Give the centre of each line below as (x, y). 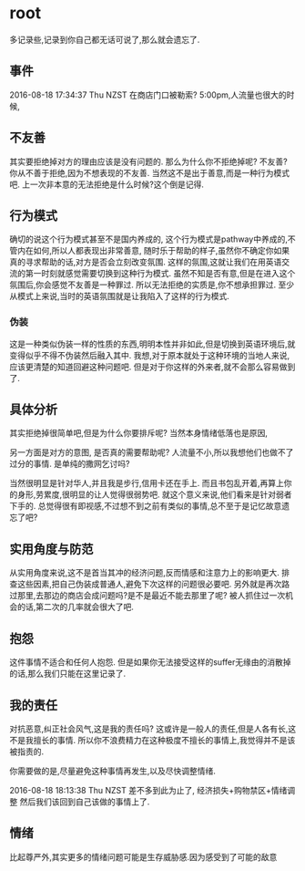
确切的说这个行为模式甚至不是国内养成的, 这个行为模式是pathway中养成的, (149, 239)
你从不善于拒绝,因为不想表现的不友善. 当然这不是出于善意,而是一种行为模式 (150, 172)
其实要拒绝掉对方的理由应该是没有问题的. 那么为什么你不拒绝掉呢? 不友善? (149, 161)
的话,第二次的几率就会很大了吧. (76, 607)
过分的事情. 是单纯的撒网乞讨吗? (70, 464)
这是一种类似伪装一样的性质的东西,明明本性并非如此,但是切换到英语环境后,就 (152, 344)
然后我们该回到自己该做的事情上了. (85, 802)
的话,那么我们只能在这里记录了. (68, 674)
